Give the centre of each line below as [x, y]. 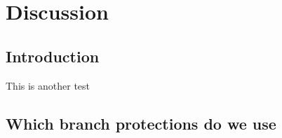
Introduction [53, 56]
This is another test [48, 85]
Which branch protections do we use [141, 123]
